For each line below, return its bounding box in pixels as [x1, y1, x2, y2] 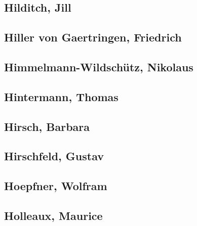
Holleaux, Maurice [4, 207, 103, 223]
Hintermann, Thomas [4, 88, 119, 104]
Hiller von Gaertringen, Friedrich [4, 29, 182, 45]
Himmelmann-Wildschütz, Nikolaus [4, 59, 193, 74]
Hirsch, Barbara [4, 118, 90, 134]
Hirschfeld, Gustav [4, 148, 104, 164]
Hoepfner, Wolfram [4, 178, 107, 194]
